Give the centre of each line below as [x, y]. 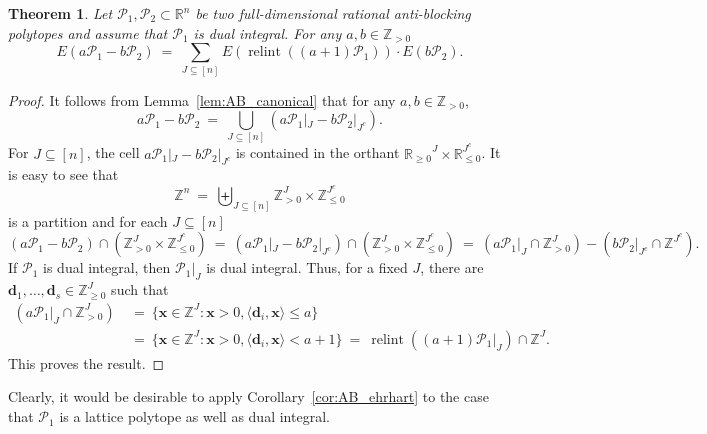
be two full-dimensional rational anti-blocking [333, 13]
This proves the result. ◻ [86, 362]
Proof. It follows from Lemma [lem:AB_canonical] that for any [202, 99]
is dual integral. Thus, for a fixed [307, 267]
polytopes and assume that [88, 32]
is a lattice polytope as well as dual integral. [194, 416]
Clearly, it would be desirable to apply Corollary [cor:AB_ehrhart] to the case [248, 396]
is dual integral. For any [267, 32]
